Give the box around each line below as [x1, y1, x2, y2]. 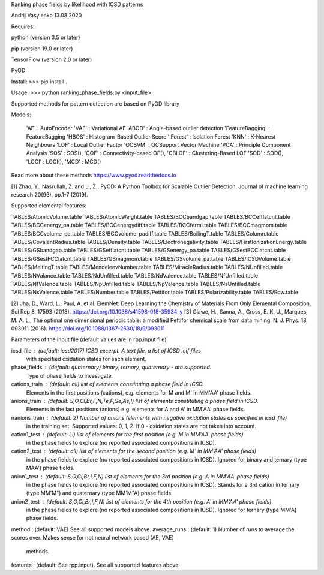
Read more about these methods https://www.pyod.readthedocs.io [11, 171, 176, 179]
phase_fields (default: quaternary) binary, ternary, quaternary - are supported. [11, 363, 212, 371]
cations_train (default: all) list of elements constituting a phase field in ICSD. [11, 381, 204, 388]
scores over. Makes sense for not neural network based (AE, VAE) [11, 534, 174, 541]
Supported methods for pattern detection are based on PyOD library [11, 100, 180, 107]
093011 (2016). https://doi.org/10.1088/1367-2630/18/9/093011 [11, 324, 165, 332]
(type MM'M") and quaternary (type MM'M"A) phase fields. [26, 489, 173, 497]
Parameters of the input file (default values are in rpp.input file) [11, 336, 167, 343]
